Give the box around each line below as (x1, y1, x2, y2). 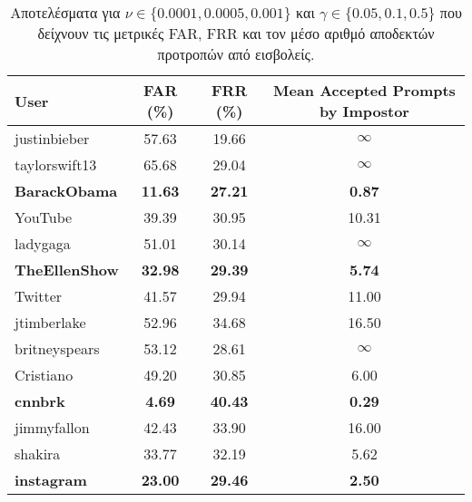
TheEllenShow (15, 259, 119, 280)
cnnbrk (15, 391, 65, 411)
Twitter (15, 285, 63, 306)
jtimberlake (15, 312, 86, 333)
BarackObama (15, 180, 118, 201)
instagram (15, 469, 87, 490)
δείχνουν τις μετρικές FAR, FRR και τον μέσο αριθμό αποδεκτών (37, 23, 435, 43)
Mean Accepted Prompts (273, 80, 456, 101)
